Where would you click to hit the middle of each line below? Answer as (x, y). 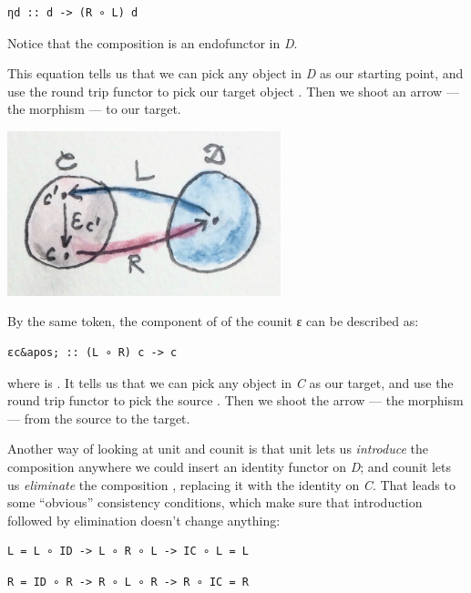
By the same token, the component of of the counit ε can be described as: (213, 321)
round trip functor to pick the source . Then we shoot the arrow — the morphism (235, 400)
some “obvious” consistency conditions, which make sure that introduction (215, 502)
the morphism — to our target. (94, 109)
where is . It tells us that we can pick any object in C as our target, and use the (230, 382)
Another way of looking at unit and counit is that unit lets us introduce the (218, 449)
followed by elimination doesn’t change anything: (144, 520)
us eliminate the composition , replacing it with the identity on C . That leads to (231, 484)
